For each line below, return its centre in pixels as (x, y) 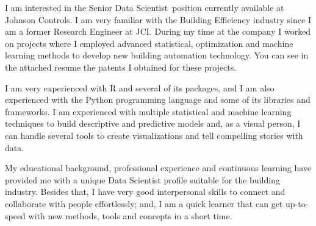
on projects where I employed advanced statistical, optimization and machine (149, 43)
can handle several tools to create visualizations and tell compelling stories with (154, 135)
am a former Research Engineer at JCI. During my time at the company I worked (158, 31)
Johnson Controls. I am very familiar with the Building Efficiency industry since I (158, 19)
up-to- (297, 203)
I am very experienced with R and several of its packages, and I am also (140, 87)
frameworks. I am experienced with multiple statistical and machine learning (148, 111)
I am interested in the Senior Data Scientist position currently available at (145, 7)
